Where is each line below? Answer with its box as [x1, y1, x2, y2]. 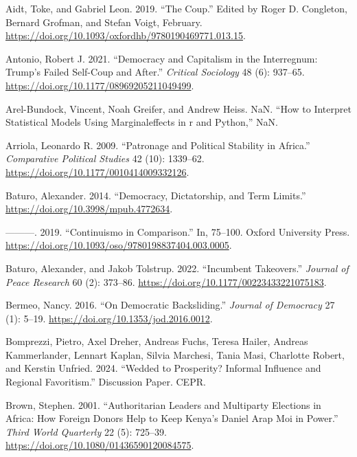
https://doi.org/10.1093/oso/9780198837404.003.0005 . [5, 238, 232, 252]
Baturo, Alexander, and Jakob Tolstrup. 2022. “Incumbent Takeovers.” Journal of [5, 260, 349, 275]
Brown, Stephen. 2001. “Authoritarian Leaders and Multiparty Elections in [5, 397, 321, 412]
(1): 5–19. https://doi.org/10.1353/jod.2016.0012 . [5, 311, 213, 325]
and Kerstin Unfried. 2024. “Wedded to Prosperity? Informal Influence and [5, 361, 321, 375]
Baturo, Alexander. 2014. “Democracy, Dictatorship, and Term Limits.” [5, 188, 306, 202]
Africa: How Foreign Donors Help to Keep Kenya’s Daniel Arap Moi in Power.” [5, 411, 338, 425]
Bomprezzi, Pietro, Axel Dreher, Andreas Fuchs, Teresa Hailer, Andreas [5, 334, 308, 348]
